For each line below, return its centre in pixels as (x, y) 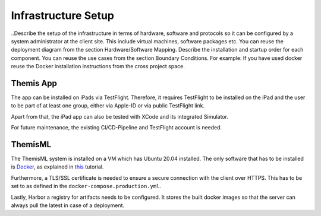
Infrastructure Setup (63, 15)
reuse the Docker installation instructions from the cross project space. (98, 66)
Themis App (34, 83)
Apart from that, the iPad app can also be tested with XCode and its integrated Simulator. (120, 116)
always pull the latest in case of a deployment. (68, 205)
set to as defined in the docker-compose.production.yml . (86, 186)
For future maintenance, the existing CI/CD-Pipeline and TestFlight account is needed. (117, 128)
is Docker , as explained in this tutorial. (57, 167)
